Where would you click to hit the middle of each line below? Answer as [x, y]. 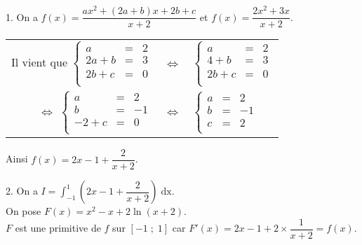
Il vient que [40, 62]
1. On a [22, 16]
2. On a [22, 191]
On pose [24, 211]
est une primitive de [58, 228]
